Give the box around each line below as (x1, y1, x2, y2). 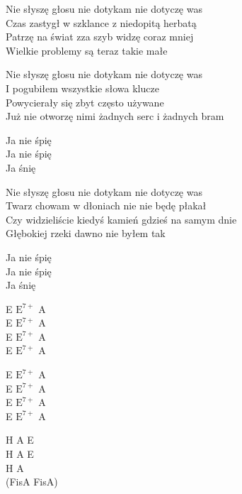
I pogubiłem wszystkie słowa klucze (6, 80, 159, 95)
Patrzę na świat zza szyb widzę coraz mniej (6, 29, 194, 44)
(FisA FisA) (6, 474, 58, 489)
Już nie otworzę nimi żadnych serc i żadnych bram (6, 109, 224, 123)
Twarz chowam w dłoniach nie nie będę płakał (6, 198, 207, 213)
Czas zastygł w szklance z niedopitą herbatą (6, 15, 197, 30)
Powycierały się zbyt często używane (6, 94, 164, 109)
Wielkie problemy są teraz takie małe (6, 43, 168, 57)
